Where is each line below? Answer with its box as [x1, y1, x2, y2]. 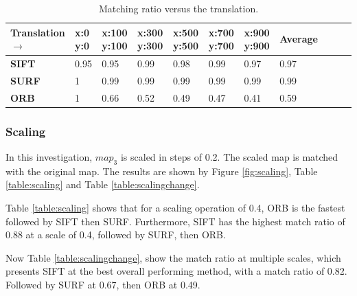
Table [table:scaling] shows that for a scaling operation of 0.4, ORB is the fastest [5, 201, 345, 215]
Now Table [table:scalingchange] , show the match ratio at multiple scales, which [5, 250, 341, 264]
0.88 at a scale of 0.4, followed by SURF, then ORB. [5, 227, 226, 242]
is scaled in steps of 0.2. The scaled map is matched [120, 150, 338, 164]
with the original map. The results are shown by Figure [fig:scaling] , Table [5, 163, 318, 178]
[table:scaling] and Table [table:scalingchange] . [5, 177, 200, 192]
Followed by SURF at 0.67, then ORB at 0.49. [5, 277, 200, 291]
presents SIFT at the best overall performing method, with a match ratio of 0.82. [5, 264, 347, 278]
